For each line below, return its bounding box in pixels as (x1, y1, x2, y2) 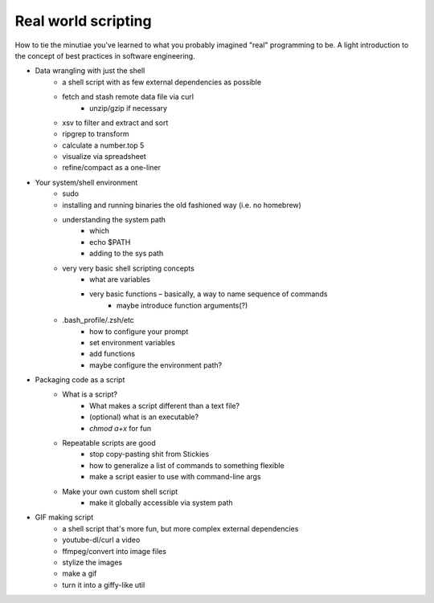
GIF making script (35, 512, 94, 522)
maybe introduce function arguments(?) (117, 300, 248, 310)
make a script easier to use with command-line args (89, 472, 261, 482)
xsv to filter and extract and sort (62, 117, 169, 128)
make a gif (62, 568, 97, 578)
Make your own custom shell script (62, 487, 178, 496)
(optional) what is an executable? (89, 412, 199, 422)
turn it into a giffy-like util (62, 580, 145, 589)
